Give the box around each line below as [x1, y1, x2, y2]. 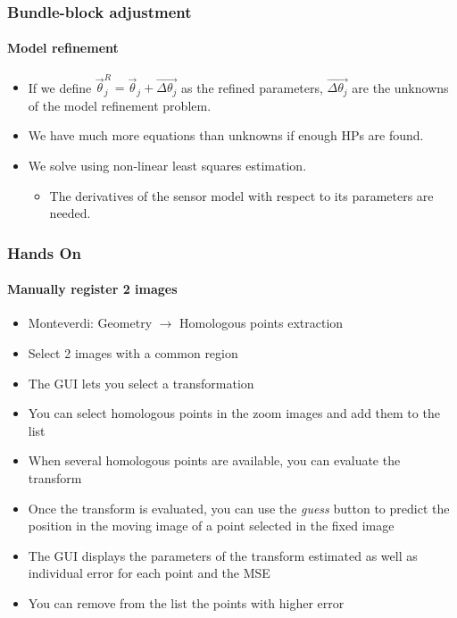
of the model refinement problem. [28, 96, 212, 114]
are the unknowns [352, 78, 449, 96]
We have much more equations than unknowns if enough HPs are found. [28, 126, 424, 145]
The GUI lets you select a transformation [28, 373, 254, 392]
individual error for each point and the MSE [28, 564, 270, 582]
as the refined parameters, [180, 78, 323, 96]
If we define [28, 78, 92, 96]
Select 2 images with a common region [28, 344, 238, 363]
